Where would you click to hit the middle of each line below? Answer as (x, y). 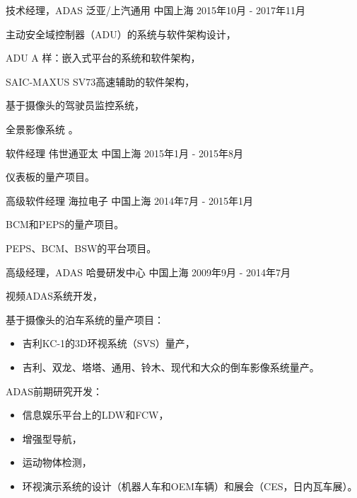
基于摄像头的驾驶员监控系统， (75, 105)
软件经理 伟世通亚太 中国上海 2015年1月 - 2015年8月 (125, 153)
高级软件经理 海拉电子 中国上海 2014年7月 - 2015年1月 (130, 200)
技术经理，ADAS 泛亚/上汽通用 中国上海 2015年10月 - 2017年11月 (156, 10)
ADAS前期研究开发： (54, 391)
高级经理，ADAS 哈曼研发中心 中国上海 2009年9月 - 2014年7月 (148, 272)
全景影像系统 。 (42, 129)
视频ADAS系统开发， (54, 296)
